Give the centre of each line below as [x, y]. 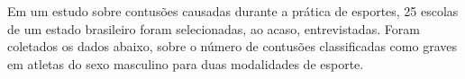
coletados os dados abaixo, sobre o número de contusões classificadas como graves [232, 46]
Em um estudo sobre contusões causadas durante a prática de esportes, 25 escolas [233, 11]
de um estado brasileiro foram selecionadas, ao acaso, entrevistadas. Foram [214, 28]
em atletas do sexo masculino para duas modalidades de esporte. [186, 63]
